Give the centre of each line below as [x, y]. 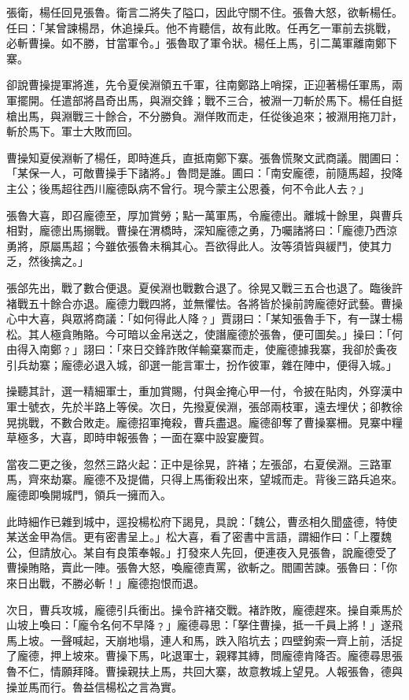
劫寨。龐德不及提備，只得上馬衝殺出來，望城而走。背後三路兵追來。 [226, 479]
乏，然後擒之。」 [48, 261]
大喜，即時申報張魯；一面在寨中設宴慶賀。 [160, 437]
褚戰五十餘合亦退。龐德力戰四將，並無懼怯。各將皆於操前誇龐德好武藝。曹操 [204, 303]
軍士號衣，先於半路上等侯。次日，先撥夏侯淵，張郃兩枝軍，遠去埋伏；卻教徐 [204, 407]
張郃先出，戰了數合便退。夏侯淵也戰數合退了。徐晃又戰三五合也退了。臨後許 [204, 287]
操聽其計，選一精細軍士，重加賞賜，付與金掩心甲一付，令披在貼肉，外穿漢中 [204, 391]
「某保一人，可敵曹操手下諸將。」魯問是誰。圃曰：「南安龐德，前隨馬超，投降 [204, 173]
